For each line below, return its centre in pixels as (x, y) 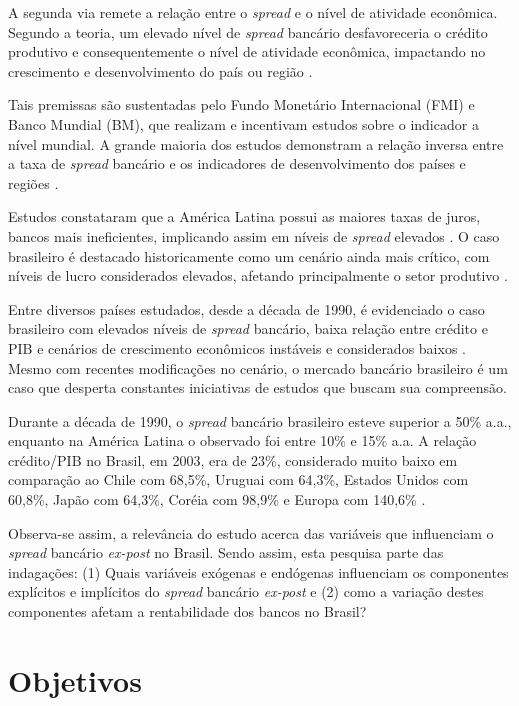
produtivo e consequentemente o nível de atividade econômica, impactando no (247, 51)
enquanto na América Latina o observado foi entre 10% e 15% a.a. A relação (242, 440)
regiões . (33, 182)
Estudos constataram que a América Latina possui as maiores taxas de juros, (244, 216)
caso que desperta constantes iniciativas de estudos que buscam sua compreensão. (257, 387)
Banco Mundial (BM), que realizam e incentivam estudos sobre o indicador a (243, 123)
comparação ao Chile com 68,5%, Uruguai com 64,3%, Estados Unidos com (238, 479)
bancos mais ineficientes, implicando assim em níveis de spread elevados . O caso (254, 235)
